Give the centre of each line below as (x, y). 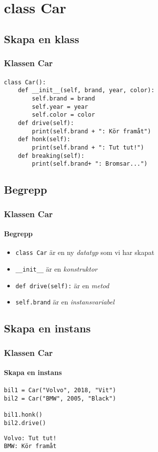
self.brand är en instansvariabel (65, 302)
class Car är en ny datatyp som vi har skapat (85, 252)
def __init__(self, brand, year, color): (86, 90)
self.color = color (64, 115)
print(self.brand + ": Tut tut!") (88, 147)
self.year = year (60, 107)
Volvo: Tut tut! (30, 438)
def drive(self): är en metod (62, 285)
